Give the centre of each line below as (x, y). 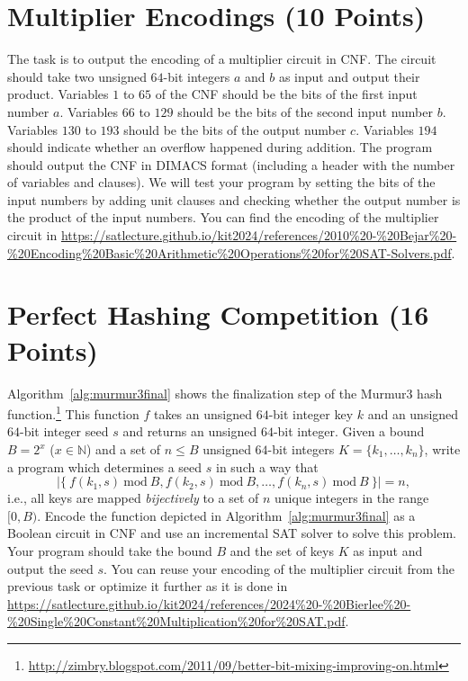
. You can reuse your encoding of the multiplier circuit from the (279, 568)
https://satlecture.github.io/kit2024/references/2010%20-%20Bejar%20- (259, 235)
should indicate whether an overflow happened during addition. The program (220, 147)
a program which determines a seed (105, 466)
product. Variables (58, 94)
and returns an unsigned (190, 431)
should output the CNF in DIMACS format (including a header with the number (231, 164)
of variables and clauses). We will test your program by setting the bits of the (221, 182)
